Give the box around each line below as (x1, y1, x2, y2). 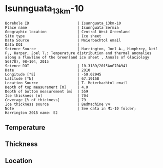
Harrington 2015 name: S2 (5, 110, 58, 115)
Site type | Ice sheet (5, 34, 102, 38)
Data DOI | (5, 42, 80, 47)
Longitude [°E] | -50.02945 (5, 72, 102, 77)
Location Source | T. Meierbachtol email (5, 80, 128, 85)
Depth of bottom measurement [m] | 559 (5, 89, 89, 94)
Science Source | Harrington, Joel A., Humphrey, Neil (5, 46, 159, 51)
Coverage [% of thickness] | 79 (5, 97, 86, 102)
